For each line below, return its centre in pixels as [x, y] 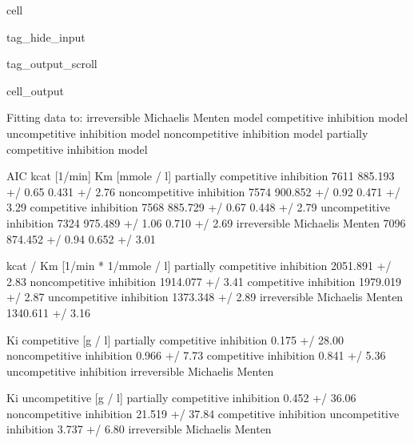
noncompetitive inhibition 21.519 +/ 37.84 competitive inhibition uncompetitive [203, 413]
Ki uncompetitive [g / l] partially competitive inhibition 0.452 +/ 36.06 [181, 398]
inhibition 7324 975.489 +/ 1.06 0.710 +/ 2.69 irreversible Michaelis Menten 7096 [206, 222]
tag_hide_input [46, 36]
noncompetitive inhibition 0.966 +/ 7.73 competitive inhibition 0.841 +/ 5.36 [196, 355]
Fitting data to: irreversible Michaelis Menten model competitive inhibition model [207, 117]
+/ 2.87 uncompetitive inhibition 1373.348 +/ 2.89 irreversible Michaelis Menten [205, 297]
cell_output [35, 90]
